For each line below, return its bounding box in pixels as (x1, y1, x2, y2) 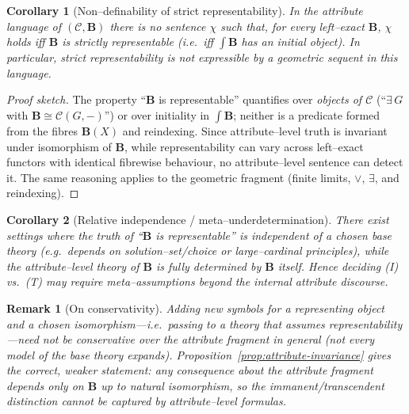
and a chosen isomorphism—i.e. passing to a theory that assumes (6, 315, 325, 332)
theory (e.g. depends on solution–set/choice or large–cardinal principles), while (6, 242, 389, 259)
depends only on (6, 377, 84, 393)
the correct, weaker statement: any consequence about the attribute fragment (6, 362, 373, 378)
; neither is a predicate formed (233, 106, 380, 123)
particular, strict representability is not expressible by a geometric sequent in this (6, 49, 398, 66)
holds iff (6, 33, 45, 50)
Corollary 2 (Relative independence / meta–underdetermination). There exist (6, 211, 389, 227)
